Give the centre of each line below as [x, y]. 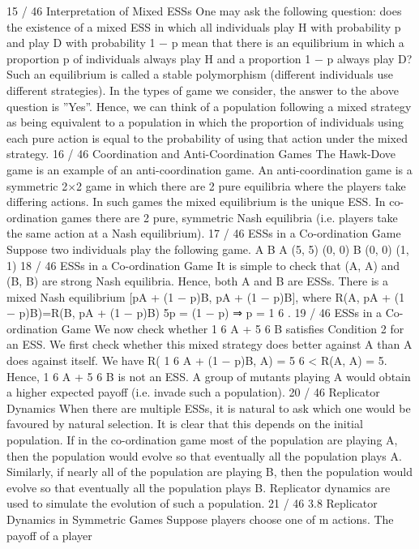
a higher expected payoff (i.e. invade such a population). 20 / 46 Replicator [193, 392]
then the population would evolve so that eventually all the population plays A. [204, 455]
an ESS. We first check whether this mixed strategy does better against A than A [209, 344]
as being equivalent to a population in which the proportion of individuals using [205, 122]
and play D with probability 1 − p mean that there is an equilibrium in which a [205, 43]
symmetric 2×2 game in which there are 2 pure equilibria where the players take [206, 185]
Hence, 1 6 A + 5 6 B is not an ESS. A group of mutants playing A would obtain [209, 376]
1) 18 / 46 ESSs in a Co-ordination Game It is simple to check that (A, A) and [203, 265]
